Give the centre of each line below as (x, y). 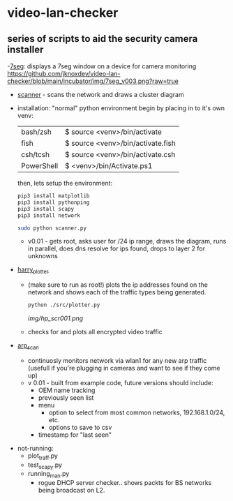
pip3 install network (48, 215)
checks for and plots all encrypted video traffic (95, 332)
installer (25, 49)
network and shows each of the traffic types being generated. (117, 292)
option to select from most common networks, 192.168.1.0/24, (137, 412)
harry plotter (33, 270)
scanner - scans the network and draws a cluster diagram (100, 95)
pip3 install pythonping (53, 202)
